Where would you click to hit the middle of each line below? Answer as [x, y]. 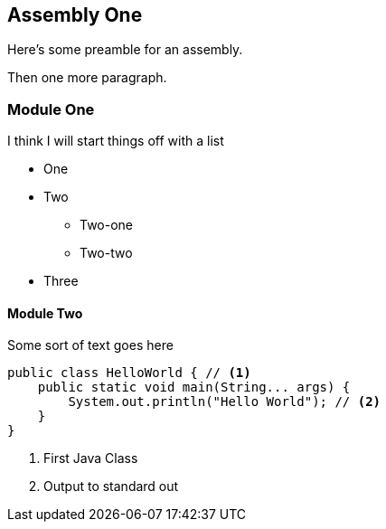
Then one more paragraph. [87, 78]
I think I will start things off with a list [116, 141]
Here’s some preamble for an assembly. [125, 50]
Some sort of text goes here [90, 345]
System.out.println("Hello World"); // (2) [225, 402]
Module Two [45, 313]
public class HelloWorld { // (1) [129, 373]
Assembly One [75, 15]
